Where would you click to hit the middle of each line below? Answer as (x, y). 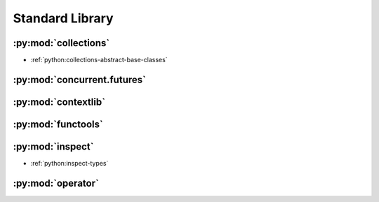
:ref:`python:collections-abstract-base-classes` (99, 60)
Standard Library (63, 18)
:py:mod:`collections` (61, 43)
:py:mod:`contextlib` (59, 102)
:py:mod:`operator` (56, 183)
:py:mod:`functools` (58, 124)
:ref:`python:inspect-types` (69, 164)
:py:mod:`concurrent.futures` (80, 79)
